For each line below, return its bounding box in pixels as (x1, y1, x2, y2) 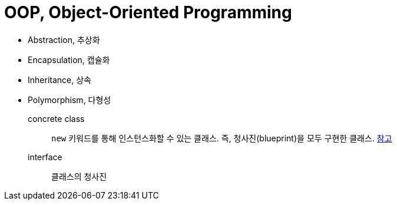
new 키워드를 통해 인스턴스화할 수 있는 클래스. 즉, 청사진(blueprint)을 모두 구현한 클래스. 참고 (51, 133, 392, 143)
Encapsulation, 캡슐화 (28, 54, 110, 65)
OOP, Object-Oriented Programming (4, 2, 292, 22)
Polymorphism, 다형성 (28, 94, 111, 105)
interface (28, 151, 62, 162)
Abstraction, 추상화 (28, 34, 100, 45)
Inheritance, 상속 (28, 74, 91, 85)
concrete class (28, 113, 85, 124)
